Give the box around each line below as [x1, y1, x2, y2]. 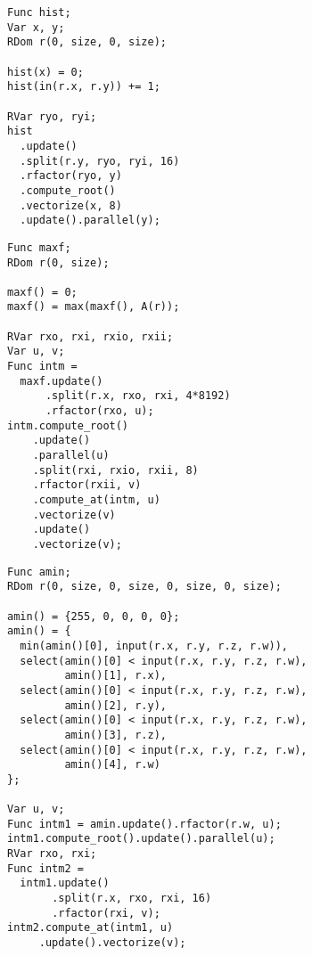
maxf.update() [20, 374, 103, 388]
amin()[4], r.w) [64, 758, 160, 772]
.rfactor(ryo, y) [20, 169, 122, 183]
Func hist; [7, 6, 71, 19]
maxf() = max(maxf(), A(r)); [7, 300, 180, 314]
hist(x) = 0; [7, 65, 84, 78]
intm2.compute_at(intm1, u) [7, 921, 174, 935]
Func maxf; [7, 241, 71, 254]
